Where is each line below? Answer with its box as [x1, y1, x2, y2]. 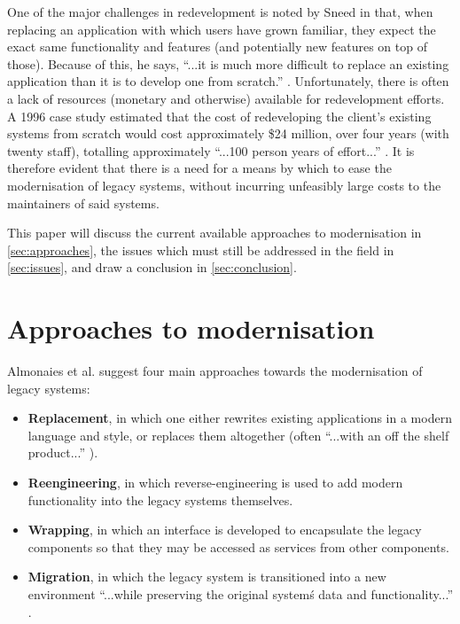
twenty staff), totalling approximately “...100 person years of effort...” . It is [7, 141, 415, 160]
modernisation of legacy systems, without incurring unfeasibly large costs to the [7, 175, 441, 194]
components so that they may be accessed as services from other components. [27, 537, 449, 556]
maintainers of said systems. [7, 193, 160, 212]
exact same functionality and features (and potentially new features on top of [7, 37, 427, 56]
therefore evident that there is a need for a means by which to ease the [7, 159, 392, 177]
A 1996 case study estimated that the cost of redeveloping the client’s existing [7, 106, 432, 125]
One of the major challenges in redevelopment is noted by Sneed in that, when [7, 3, 433, 20]
